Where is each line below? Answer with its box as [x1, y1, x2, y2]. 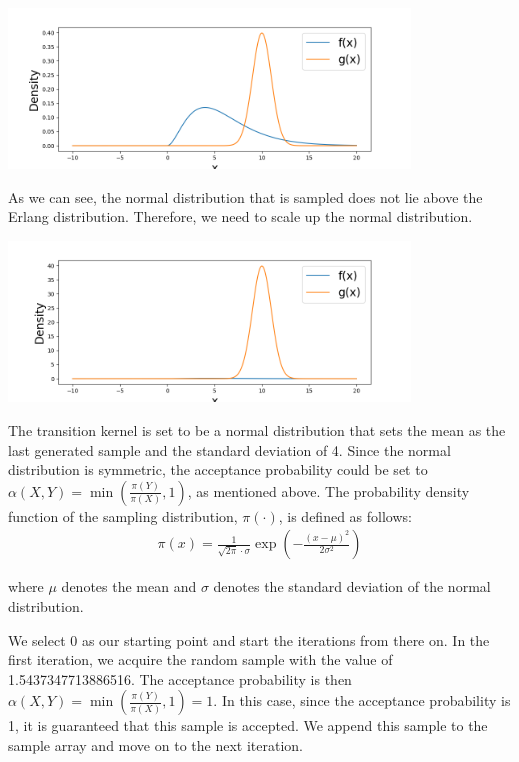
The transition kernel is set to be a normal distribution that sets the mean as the [8, 419, 506, 440]
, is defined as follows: [278, 505, 412, 526]
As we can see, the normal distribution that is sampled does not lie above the [8, 186, 483, 207]
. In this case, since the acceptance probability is [213, 690, 511, 711]
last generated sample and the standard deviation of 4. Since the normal [8, 439, 451, 460]
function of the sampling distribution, [8, 505, 238, 526]
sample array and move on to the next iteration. [8, 734, 303, 755]
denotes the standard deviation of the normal [213, 576, 491, 597]
